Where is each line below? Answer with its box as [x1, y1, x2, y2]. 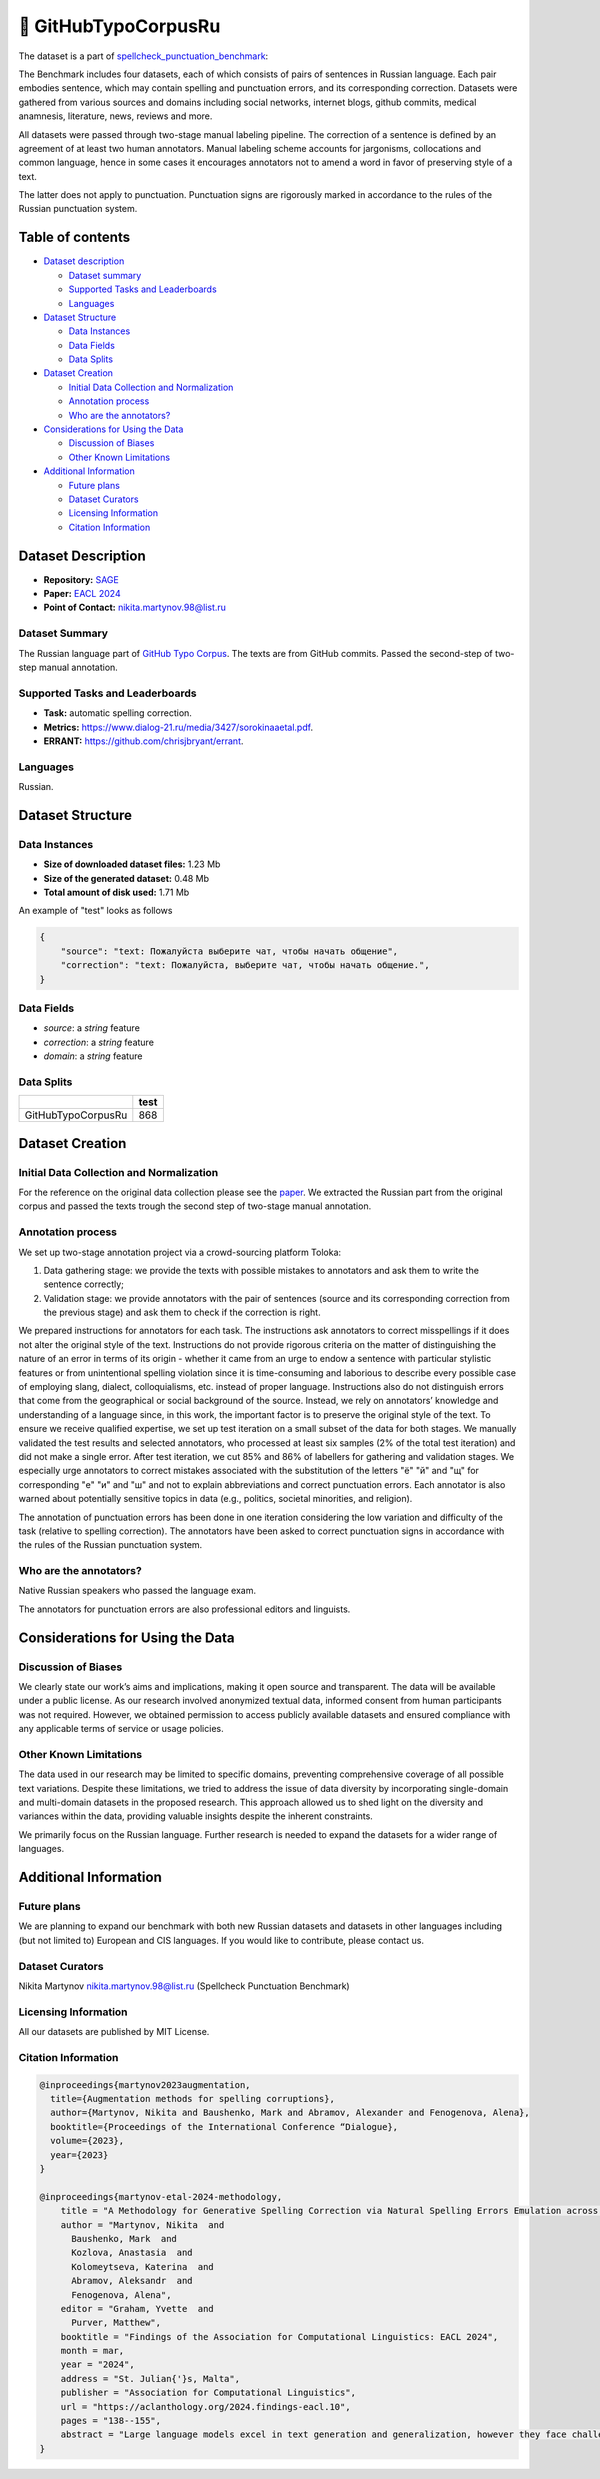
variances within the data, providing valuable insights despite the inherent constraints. [18, 1810, 374, 1822]
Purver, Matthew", [71, 2317, 162, 2329]
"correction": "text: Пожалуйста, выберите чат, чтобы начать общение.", [60, 960, 430, 971]
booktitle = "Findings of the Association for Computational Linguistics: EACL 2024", [60, 2331, 499, 2342]
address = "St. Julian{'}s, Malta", [60, 2373, 240, 2384]
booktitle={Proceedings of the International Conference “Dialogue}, [50, 2121, 399, 2132]
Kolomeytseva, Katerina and [71, 2261, 214, 2272]
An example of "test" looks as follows [18, 905, 173, 917]
